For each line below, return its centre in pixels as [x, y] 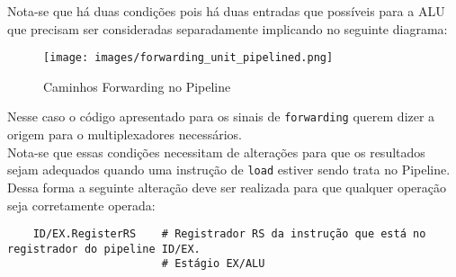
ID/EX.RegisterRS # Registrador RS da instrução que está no [229, 234]
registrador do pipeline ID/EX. [104, 249]
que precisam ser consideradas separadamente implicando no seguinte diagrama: [228, 28]
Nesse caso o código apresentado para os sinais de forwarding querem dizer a [221, 116]
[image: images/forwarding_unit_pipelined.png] [188, 58]
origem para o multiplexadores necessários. [125, 134]
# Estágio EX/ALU [213, 264]
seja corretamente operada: [81, 205]
